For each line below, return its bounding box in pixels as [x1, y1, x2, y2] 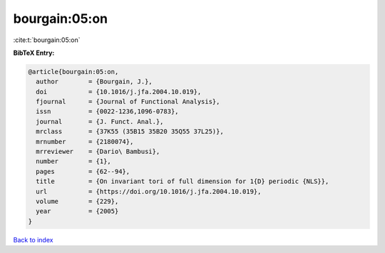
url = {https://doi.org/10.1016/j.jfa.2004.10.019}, [36, 187, 262, 195]
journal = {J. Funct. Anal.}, [36, 118, 164, 125]
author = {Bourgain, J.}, [36, 78, 153, 86]
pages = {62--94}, [36, 167, 130, 175]
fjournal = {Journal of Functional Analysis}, [36, 98, 220, 106]
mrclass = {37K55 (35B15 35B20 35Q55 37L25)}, [36, 128, 224, 135]
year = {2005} [36, 207, 119, 215]
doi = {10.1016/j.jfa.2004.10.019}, [36, 88, 202, 95]
